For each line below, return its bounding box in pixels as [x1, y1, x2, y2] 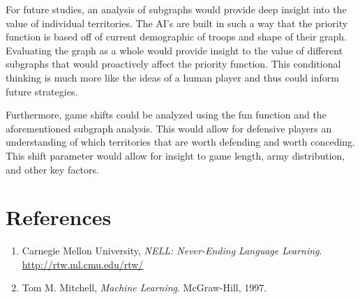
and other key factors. [6, 162, 99, 176]
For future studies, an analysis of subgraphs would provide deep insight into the [6, 2, 347, 16]
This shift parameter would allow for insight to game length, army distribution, [6, 148, 345, 162]
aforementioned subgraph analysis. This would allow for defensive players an [6, 121, 332, 135]
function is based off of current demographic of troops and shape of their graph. [6, 29, 347, 44]
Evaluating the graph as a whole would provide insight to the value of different [6, 43, 343, 57]
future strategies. [6, 84, 78, 98]
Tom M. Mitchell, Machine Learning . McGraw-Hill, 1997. [22, 280, 267, 295]
